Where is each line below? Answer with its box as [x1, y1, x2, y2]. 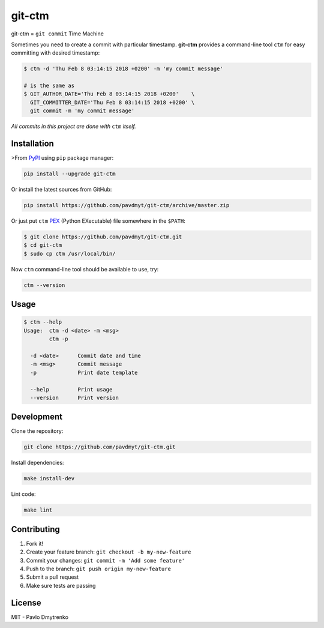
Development [11, 412, 63, 422]
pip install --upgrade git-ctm [23, 171, 116, 177]
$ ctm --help [23, 319, 62, 325]
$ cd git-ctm [23, 242, 62, 249]
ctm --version [23, 282, 65, 288]
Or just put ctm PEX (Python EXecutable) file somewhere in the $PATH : [11, 217, 185, 225]
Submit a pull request [26, 573, 79, 581]
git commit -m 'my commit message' [30, 107, 135, 114]
